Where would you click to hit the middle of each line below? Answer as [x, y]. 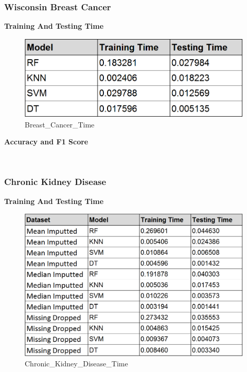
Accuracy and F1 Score [46, 142]
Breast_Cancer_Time [60, 124]
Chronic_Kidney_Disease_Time [76, 363]
